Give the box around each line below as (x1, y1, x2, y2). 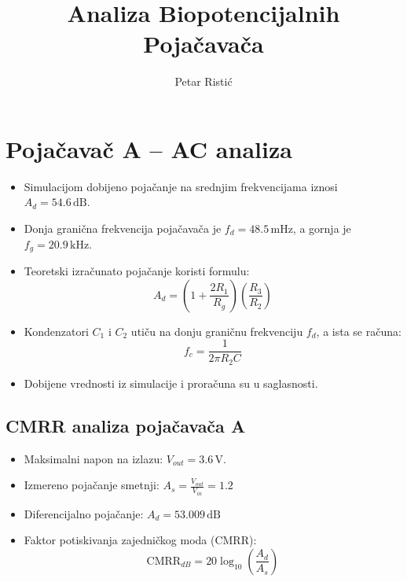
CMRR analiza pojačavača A (5, 413, 246, 437)
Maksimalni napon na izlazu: (24, 450, 163, 466)
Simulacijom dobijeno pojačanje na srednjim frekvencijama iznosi (24, 178, 338, 194)
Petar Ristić (174, 73, 233, 90)
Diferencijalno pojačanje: (24, 505, 144, 521)
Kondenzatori (24, 322, 89, 339)
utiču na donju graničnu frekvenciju (130, 322, 303, 339)
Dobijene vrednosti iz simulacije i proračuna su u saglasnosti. (24, 374, 318, 391)
